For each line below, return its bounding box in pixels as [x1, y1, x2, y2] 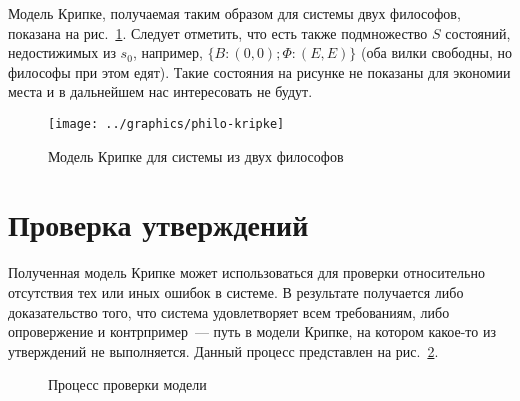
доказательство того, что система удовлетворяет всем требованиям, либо [8, 301, 450, 322]
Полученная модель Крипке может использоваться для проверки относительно [8, 262, 485, 283]
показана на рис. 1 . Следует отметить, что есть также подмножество [8, 22, 428, 43]
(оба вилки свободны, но [361, 42, 513, 63]
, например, [132, 42, 203, 63]
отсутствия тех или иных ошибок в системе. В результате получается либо [8, 281, 464, 302]
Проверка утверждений [8, 204, 309, 245]
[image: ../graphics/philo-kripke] [48, 116, 285, 131]
